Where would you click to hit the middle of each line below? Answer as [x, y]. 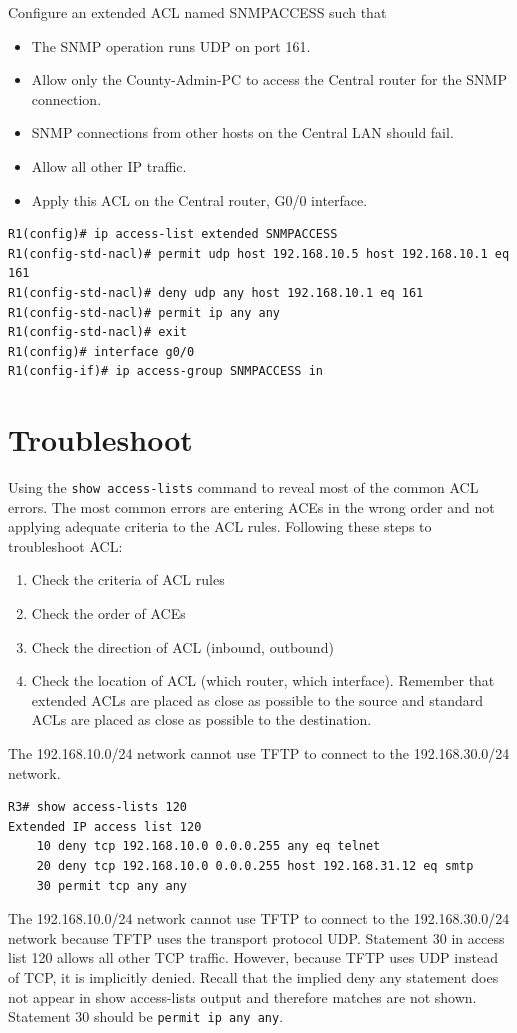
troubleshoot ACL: [65, 545]
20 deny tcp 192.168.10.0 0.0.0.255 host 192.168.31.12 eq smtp [255, 866]
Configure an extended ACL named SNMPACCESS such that [197, 12]
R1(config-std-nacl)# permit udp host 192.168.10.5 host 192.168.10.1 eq [259, 253]
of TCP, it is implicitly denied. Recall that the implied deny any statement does [253, 976]
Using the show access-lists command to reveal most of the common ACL [243, 487]
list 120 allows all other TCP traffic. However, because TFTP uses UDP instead [253, 957]
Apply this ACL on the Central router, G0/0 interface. [199, 199]
